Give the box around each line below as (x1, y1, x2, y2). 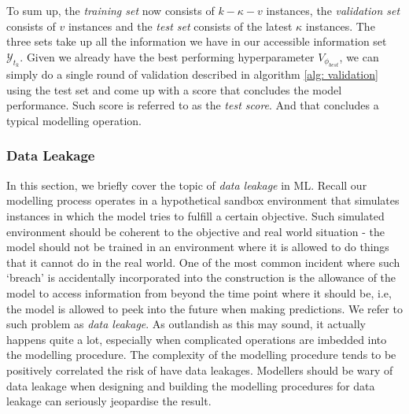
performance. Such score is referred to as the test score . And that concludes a (6, 97, 379, 113)
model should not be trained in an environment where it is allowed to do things (6, 238, 389, 255)
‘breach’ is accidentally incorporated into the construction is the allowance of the (6, 269, 396, 286)
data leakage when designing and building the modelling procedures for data (6, 377, 375, 394)
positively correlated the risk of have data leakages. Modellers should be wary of (6, 361, 393, 378)
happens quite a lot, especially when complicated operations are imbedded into (6, 331, 387, 347)
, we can (339, 48, 379, 65)
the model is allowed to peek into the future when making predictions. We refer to (6, 300, 403, 316)
